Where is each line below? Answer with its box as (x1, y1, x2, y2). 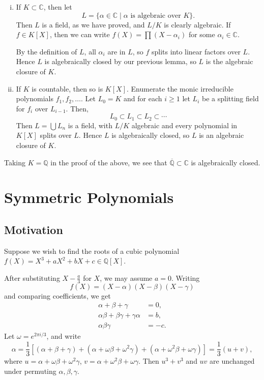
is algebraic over (130, 12, 181, 19)
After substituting (4, 272, 60, 283)
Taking (4, 157, 26, 167)
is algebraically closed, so (111, 130, 190, 140)
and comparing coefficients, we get (4, 290, 111, 301)
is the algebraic (206, 56, 253, 67)
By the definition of (16, 46, 77, 56)
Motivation (4, 221, 63, 237)
